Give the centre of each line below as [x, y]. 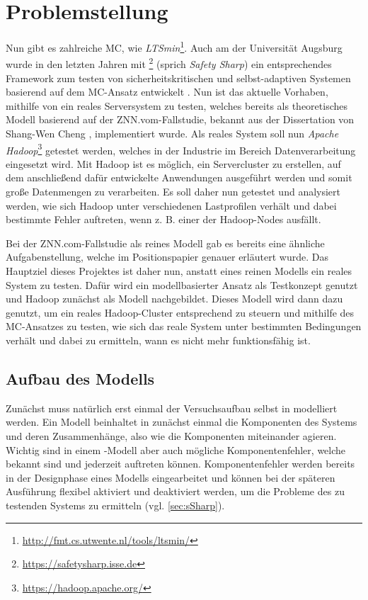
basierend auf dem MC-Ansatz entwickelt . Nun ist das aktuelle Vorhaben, [167, 92]
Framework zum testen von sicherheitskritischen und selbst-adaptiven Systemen [178, 78]
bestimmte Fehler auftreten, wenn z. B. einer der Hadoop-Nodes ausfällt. [163, 219]
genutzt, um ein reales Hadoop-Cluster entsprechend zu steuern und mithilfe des [180, 312]
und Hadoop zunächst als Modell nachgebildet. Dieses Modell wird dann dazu [174, 299]
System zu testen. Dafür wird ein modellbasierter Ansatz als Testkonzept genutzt [182, 284]
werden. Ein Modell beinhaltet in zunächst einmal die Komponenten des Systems [182, 422]
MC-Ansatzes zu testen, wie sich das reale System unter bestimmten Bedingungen [184, 326]
